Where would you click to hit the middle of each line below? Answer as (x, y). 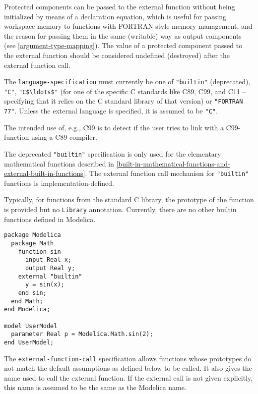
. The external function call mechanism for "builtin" (167, 173)
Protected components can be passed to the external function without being (120, 6)
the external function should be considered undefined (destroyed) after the (117, 55)
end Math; (27, 301)
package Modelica (32, 235)
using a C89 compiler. (64, 137)
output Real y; (50, 268)
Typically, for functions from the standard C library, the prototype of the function (129, 199)
